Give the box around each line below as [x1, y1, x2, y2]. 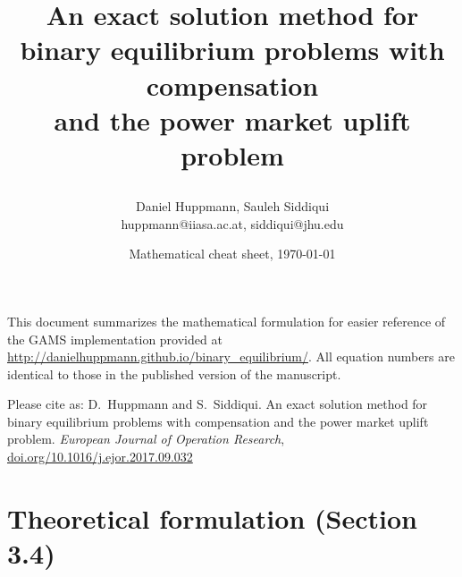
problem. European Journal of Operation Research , [7, 429, 285, 448]
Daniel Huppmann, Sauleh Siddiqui [135, 197, 330, 216]
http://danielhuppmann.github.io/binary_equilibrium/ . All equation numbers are [7, 347, 455, 366]
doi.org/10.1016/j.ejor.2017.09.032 [7, 447, 193, 466]
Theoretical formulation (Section [7, 499, 417, 536]
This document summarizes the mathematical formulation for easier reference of [7, 311, 446, 330]
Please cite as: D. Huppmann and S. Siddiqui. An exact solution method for [7, 395, 428, 413]
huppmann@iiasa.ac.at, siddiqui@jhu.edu [121, 214, 344, 233]
